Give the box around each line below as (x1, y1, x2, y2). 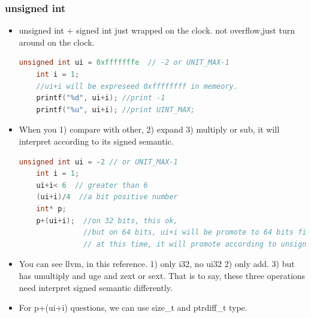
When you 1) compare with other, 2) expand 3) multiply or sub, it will (19, 123, 280, 136)
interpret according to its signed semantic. (19, 134, 174, 147)
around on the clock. (19, 35, 95, 48)
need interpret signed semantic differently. (19, 281, 173, 293)
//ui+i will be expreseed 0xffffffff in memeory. (36, 82, 238, 91)
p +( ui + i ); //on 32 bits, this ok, (36, 216, 178, 225)
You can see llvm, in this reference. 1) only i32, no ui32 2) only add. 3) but (19, 257, 295, 270)
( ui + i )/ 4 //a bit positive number (36, 193, 178, 202)
